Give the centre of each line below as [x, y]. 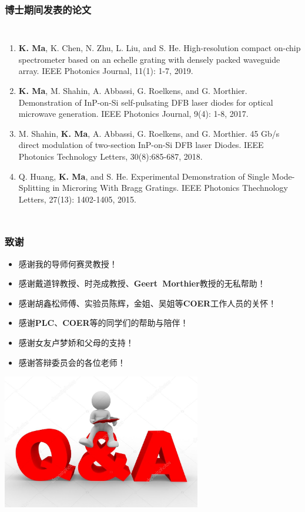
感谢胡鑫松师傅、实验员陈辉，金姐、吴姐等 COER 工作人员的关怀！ [148, 303]
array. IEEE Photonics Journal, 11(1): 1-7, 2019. [106, 71]
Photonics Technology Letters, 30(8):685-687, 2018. [110, 156]
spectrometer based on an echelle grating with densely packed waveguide [149, 59]
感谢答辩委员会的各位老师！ [72, 362]
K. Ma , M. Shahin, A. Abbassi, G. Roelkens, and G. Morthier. [133, 90]
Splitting [34, 188]
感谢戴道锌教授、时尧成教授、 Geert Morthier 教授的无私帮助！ [142, 283]
